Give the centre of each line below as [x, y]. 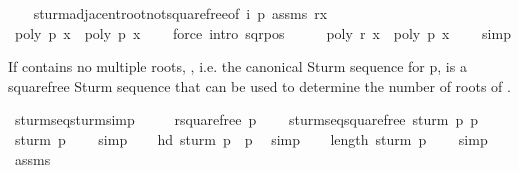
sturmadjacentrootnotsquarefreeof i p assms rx [180, 13]
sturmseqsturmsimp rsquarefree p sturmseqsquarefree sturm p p [246, 119]
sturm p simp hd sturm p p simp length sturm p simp [251, 138]
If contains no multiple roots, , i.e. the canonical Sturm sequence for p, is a [237, 66]
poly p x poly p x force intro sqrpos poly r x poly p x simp [262, 32]
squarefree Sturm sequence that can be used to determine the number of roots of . [259, 85]
